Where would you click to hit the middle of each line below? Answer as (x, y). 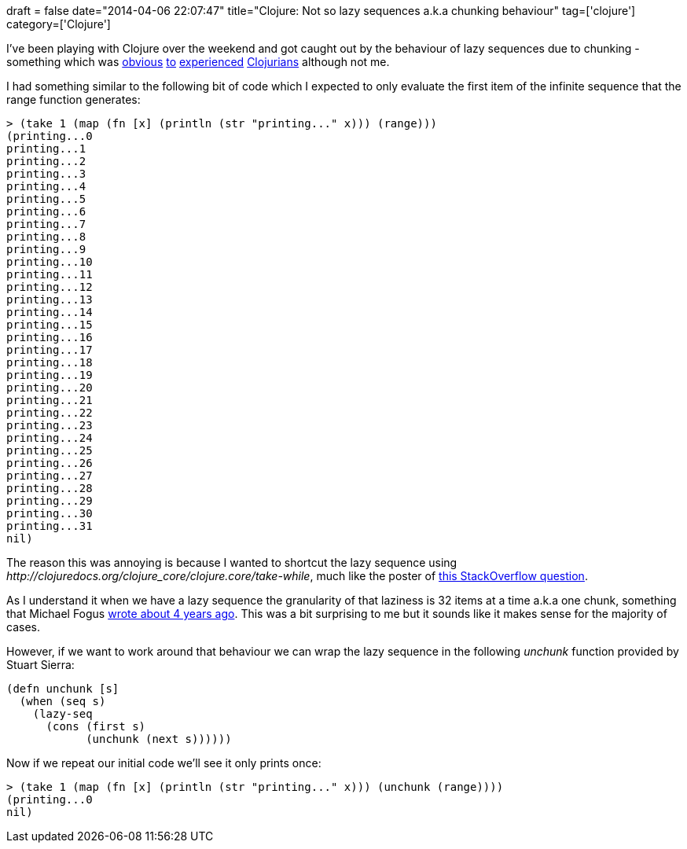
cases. (23, 627)
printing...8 (46, 237)
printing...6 (46, 211)
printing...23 (50, 425)
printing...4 (46, 186)
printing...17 (50, 350)
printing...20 (50, 388)
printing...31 (50, 526)
